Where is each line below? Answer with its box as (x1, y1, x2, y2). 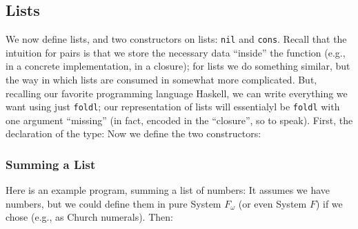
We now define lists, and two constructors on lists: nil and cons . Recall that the (6, 32, 347, 46)
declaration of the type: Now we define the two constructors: (6, 126, 261, 141)
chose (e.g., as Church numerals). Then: (6, 210, 173, 224)
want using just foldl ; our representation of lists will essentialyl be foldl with (6, 99, 340, 114)
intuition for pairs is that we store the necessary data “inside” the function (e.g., (6, 45, 346, 59)
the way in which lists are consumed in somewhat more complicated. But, (6, 72, 317, 87)
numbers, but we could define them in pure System (6, 196, 221, 210)
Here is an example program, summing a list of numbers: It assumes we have (6, 183, 330, 197)
